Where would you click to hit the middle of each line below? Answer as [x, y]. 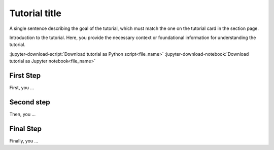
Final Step [25, 128]
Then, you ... [23, 114]
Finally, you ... [24, 141]
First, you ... [22, 88]
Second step [30, 102]
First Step [25, 75]
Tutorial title [36, 13]
